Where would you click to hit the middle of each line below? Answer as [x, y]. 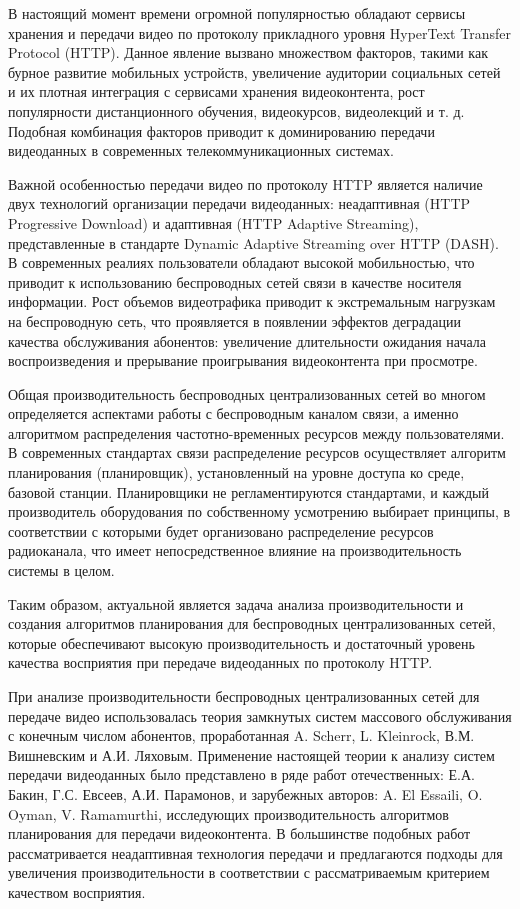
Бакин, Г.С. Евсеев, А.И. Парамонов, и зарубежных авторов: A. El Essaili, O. [245, 793]
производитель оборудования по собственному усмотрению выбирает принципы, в [259, 511]
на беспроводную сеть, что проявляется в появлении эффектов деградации [234, 320]
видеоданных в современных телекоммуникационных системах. [201, 150]
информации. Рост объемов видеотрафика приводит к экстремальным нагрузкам [252, 301]
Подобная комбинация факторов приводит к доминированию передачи [221, 130]
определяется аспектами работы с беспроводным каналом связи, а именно [233, 413]
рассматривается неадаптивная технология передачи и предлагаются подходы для [255, 852]
